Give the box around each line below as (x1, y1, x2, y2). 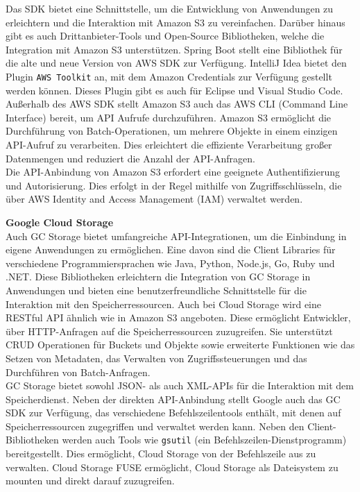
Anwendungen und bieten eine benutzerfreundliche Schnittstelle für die (6, 282, 307, 297)
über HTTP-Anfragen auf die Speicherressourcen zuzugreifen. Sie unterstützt (6, 323, 333, 338)
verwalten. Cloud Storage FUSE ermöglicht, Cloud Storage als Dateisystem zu (6, 459, 338, 474)
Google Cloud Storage (6, 214, 114, 229)
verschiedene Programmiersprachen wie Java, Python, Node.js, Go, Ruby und (6, 255, 335, 270)
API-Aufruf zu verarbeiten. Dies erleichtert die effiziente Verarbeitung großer (6, 137, 332, 151)
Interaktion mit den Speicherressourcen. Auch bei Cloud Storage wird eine (6, 296, 322, 311)
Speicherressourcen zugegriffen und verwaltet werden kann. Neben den (6, 418, 305, 433)
